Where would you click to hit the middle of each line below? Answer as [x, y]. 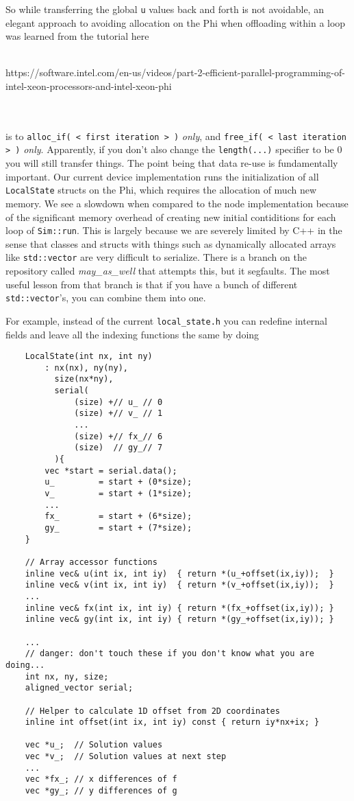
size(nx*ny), [84, 379]
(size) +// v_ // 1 [118, 414]
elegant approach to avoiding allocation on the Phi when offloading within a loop [176, 22]
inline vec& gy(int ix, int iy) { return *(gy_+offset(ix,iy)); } [179, 619]
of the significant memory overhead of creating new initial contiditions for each [171, 217]
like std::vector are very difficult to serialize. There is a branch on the [156, 257]
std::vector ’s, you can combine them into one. [106, 298]
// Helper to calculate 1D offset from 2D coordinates [152, 711]
